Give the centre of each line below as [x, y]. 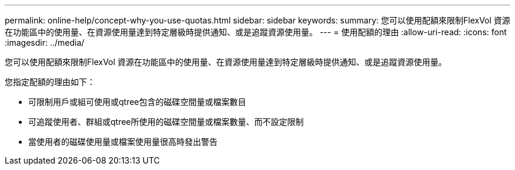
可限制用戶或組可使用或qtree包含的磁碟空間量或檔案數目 [137, 102]
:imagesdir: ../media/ [45, 42]
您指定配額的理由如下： [50, 82]
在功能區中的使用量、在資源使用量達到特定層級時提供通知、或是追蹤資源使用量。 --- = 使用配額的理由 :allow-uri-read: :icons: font [256, 32]
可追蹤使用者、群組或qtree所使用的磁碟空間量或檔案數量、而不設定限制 [166, 122]
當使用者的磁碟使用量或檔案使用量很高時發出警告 [123, 142]
